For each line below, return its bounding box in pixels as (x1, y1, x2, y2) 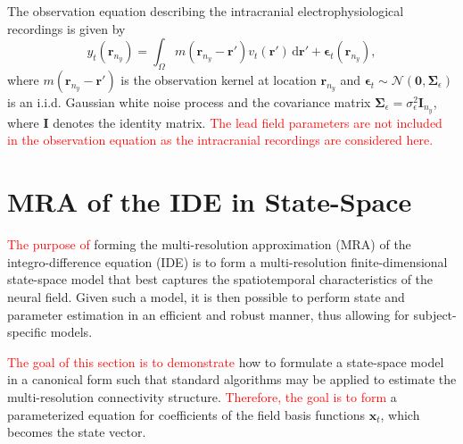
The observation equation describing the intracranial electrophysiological (7, 2, 404, 20)
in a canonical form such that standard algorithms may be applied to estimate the (7, 370, 457, 389)
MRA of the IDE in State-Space (7, 183, 412, 220)
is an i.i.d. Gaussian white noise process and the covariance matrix (7, 92, 371, 111)
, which (380, 405, 420, 423)
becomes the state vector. (7, 423, 146, 441)
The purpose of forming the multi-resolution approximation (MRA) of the (7, 235, 411, 254)
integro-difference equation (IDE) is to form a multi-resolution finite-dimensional (7, 252, 448, 271)
